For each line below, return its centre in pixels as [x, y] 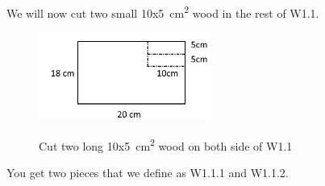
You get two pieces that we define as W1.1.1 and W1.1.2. [148, 173]
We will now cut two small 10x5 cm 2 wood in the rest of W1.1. [163, 12]
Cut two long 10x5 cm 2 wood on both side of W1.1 [166, 145]
